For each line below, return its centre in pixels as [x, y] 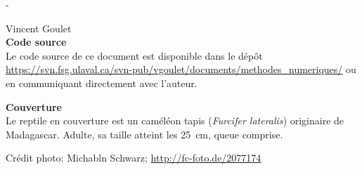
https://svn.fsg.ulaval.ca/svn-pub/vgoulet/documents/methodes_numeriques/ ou [181, 69]
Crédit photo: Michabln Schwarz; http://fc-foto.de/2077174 [134, 158]
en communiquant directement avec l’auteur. [102, 83]
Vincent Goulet [39, 28]
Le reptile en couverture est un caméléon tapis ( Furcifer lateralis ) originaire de [175, 120]
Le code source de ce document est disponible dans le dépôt [134, 55]
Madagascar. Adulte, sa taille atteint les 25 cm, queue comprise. [144, 134]
